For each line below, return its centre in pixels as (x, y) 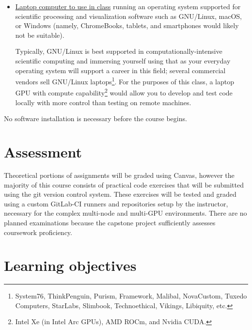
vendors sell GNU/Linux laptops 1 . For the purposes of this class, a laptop (125, 81)
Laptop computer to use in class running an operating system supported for (128, 6)
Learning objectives (70, 265)
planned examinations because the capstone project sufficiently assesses (110, 222)
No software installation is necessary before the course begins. (95, 118)
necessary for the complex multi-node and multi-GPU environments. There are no (126, 213)
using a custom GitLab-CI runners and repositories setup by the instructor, (116, 203)
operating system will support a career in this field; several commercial (120, 70)
